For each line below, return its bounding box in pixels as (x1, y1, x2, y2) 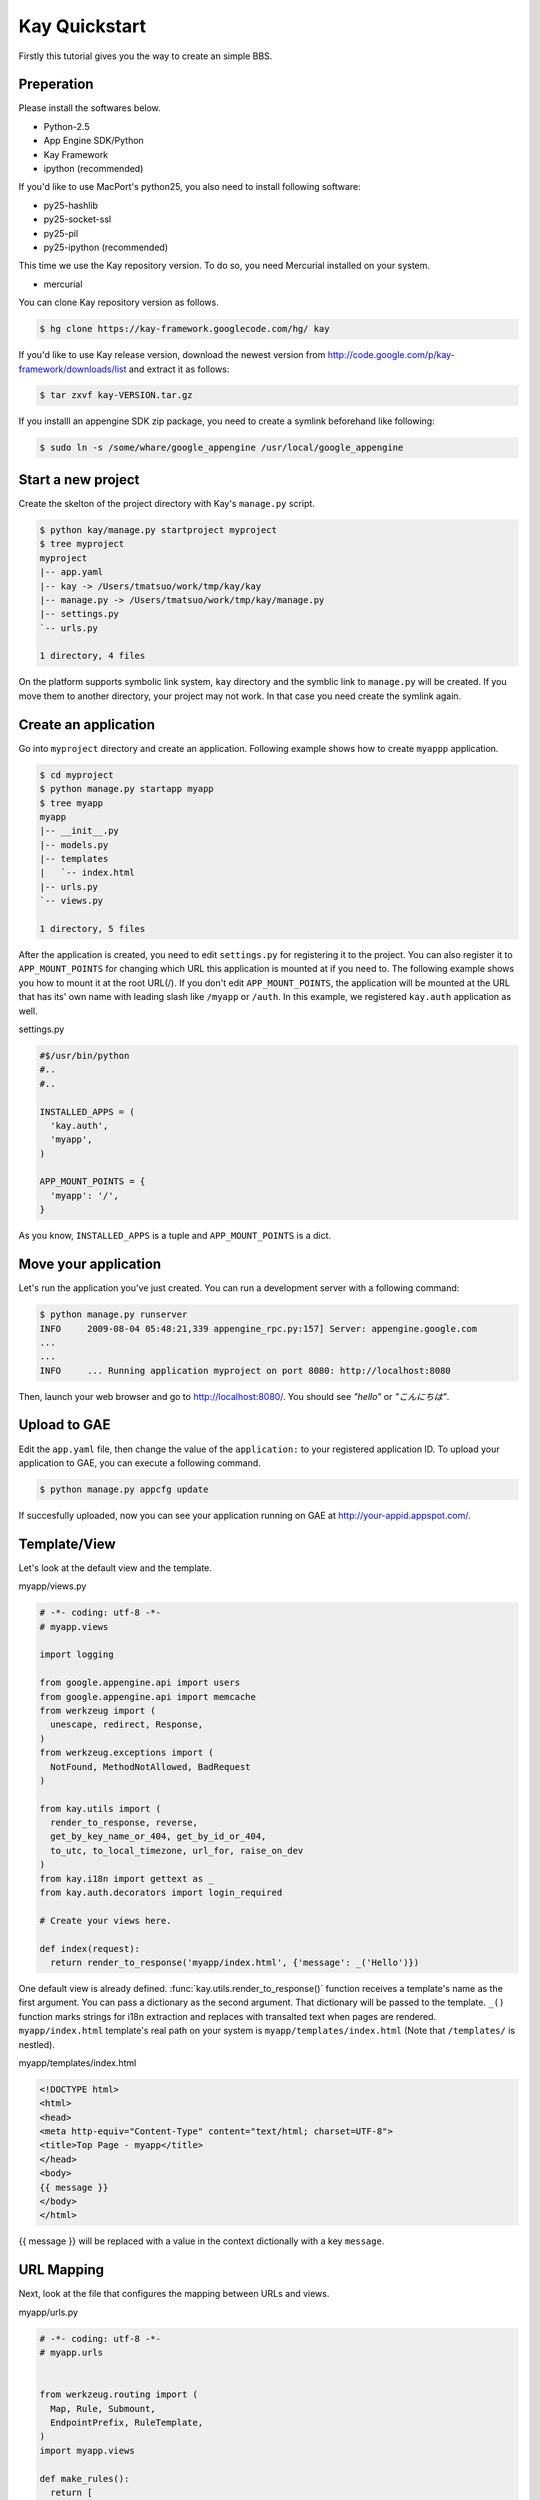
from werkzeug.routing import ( (39, 2389, 199, 2400)
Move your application (18, 1256, 162, 1273)
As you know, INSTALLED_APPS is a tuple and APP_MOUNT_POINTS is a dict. (18, 1230, 332, 1242)
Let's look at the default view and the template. (18, 1561, 212, 1574)
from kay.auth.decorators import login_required (39, 1887, 283, 1899)
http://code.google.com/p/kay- (327, 349, 455, 361)
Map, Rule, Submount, (50, 2403, 157, 2414)
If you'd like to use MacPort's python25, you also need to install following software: (18, 181, 362, 193)
